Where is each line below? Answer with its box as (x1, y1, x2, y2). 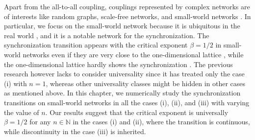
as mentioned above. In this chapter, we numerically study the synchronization (4, 88, 241, 98)
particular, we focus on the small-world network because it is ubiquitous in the (4, 21, 240, 31)
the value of (4, 107, 39, 117)
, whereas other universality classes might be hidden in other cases (46, 78, 246, 88)
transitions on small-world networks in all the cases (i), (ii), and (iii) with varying (4, 97, 249, 107)
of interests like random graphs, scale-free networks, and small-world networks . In (4, 11, 251, 21)
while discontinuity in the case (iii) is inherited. (4, 126, 146, 136)
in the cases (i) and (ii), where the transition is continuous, (73, 117, 250, 127)
